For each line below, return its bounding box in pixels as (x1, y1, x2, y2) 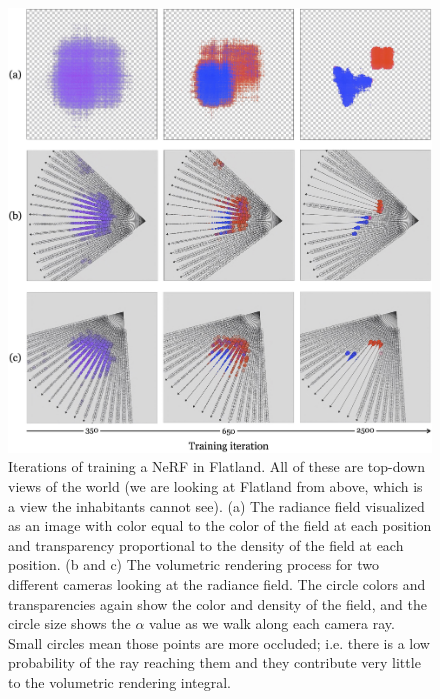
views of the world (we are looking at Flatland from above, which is (8, 476, 423, 497)
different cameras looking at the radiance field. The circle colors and (8, 574, 426, 595)
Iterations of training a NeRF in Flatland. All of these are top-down (8, 456, 425, 477)
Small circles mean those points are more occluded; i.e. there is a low (8, 632, 430, 653)
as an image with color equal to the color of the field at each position (8, 515, 432, 536)
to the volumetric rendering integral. (8, 671, 232, 692)
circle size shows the (8, 613, 131, 634)
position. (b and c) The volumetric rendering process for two (8, 554, 380, 575)
